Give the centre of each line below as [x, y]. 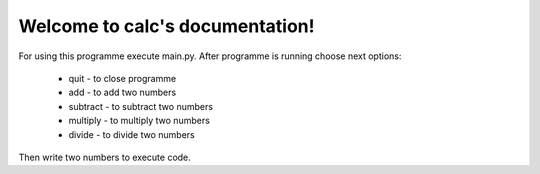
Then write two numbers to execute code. [105, 157]
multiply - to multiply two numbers [139, 121]
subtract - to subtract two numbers [141, 106]
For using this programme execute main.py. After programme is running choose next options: [210, 56]
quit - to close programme [122, 78]
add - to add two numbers [122, 92]
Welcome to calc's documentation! [166, 26]
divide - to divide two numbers [131, 134]
